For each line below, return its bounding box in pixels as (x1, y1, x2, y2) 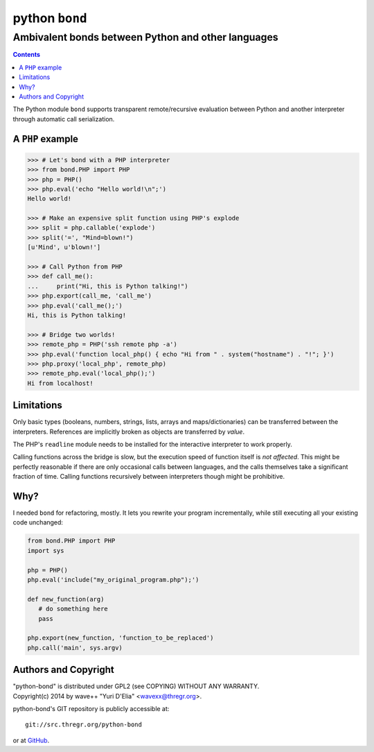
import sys (27, 547, 64, 554)
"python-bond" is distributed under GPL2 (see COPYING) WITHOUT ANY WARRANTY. (12, 682, 260, 690)
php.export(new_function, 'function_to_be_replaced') (27, 634, 214, 642)
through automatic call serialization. (12, 114, 115, 123)
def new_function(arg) (27, 595, 105, 603)
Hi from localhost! (27, 379, 93, 387)
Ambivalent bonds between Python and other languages (12, 31, 278, 44)
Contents (12, 51, 41, 59)
